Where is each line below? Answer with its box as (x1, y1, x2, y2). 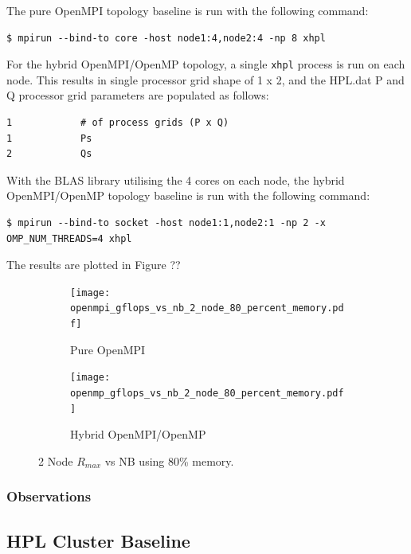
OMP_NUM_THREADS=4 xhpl (6, 232, 132, 244)
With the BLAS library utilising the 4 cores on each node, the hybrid (6, 171, 345, 188)
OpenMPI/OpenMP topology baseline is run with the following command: (6, 187, 370, 204)
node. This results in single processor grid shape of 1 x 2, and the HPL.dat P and (6, 71, 405, 88)
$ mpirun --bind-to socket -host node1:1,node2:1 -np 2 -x (6, 217, 326, 228)
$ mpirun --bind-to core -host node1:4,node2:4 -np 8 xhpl (6, 32, 326, 44)
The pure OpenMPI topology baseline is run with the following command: (6, 2, 369, 18)
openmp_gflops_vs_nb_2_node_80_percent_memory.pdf (70, 388, 344, 399)
